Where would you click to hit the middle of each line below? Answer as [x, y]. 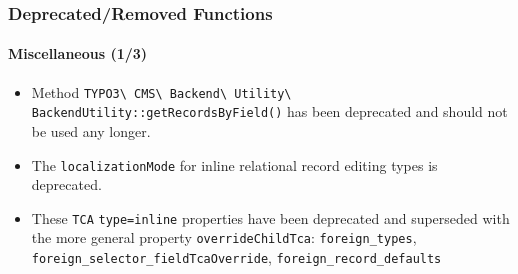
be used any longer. [91, 130]
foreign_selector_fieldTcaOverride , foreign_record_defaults [236, 257]
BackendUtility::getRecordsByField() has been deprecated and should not [269, 111]
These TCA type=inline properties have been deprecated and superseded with [270, 217]
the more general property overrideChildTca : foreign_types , [224, 237]
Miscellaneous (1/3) [78, 53]
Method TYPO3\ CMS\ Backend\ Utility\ [161, 91]
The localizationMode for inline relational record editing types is [234, 164]
